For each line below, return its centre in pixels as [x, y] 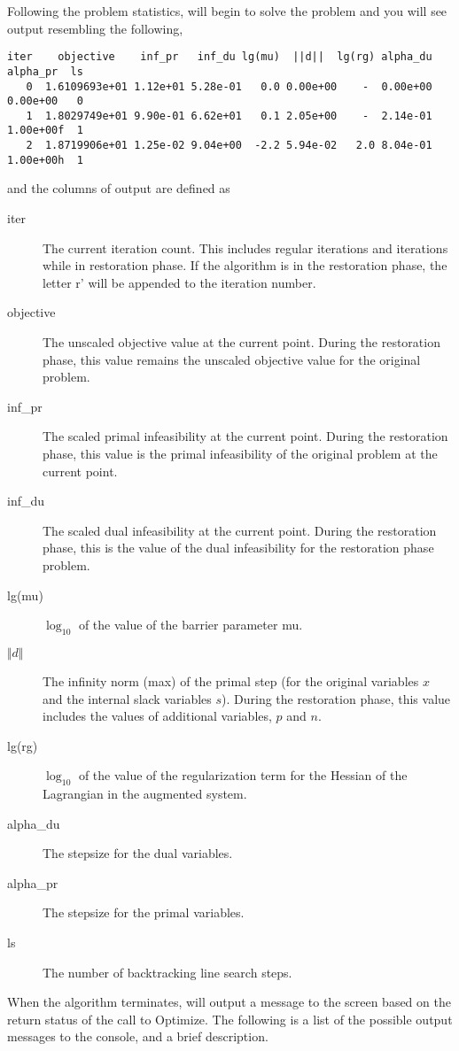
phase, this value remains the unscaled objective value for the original [232, 359]
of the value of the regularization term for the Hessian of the [243, 775]
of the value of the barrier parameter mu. [191, 625]
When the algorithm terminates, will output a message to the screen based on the [229, 1002]
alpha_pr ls [45, 71]
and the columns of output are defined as [119, 188]
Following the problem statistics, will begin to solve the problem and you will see [227, 11]
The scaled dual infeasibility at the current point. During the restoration [240, 530]
